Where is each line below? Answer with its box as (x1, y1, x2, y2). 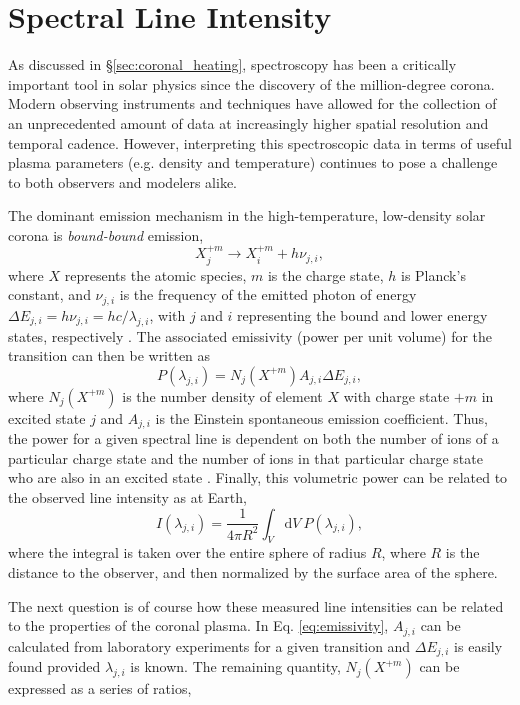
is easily (454, 635, 503, 656)
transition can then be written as (8, 345, 211, 366)
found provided (8, 656, 101, 677)
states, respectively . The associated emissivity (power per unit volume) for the (8, 325, 493, 346)
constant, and (8, 284, 91, 305)
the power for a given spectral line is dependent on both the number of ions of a (8, 428, 499, 449)
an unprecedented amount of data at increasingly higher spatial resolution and (8, 112, 489, 133)
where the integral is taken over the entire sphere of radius (8, 542, 367, 563)
